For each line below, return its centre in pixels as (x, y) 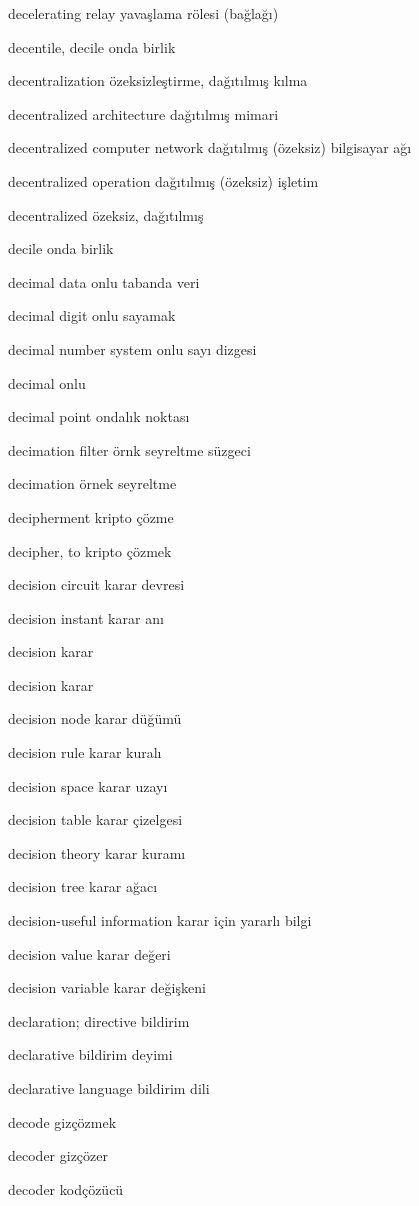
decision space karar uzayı (88, 785)
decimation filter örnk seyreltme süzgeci (129, 449)
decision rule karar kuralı (85, 752)
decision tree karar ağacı (83, 886)
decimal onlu (47, 382)
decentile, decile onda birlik (92, 46)
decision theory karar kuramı (97, 852)
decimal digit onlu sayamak (92, 315)
